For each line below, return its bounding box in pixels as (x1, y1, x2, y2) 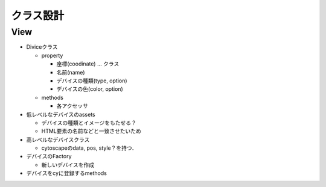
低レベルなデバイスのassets (26, 111, 96, 118)
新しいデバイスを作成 (41, 161, 95, 168)
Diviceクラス (26, 43, 58, 51)
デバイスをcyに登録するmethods (26, 170, 107, 177)
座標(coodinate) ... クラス (56, 60, 120, 67)
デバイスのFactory (26, 153, 72, 160)
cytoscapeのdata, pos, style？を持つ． (41, 144, 138, 152)
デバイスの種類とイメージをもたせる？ (41, 119, 137, 126)
